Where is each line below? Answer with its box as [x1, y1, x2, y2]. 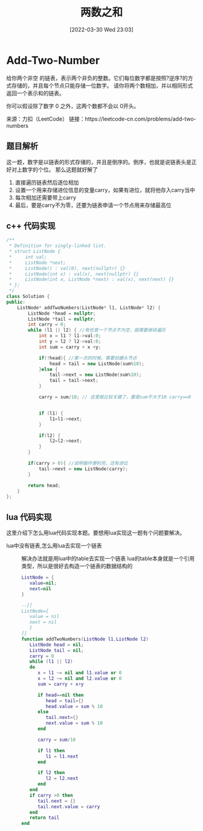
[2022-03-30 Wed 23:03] [69, 25, 134, 33]
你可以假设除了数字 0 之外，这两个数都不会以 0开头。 [6, 102, 140, 110]
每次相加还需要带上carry [14, 194, 77, 201]
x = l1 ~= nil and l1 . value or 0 [37, 670, 122, 676]
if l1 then [37, 747, 65, 754]
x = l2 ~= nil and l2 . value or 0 [37, 675, 122, 682]
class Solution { [6, 294, 50, 300]
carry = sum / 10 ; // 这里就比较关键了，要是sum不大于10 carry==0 [38, 394, 192, 400]
